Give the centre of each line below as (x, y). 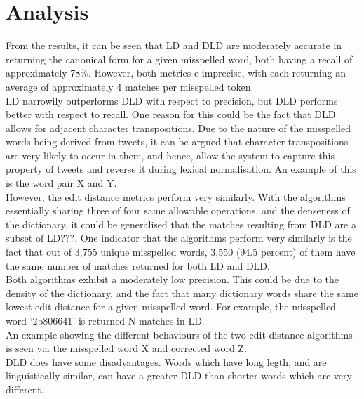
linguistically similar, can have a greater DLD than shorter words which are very (179, 375)
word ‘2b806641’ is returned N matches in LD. (105, 320)
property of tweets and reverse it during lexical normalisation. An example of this (181, 169)
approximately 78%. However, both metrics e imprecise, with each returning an (176, 73)
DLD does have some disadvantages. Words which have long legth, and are (166, 361)
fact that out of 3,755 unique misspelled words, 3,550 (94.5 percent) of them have (181, 252)
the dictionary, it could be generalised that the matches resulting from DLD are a (181, 224)
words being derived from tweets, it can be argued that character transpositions (177, 142)
